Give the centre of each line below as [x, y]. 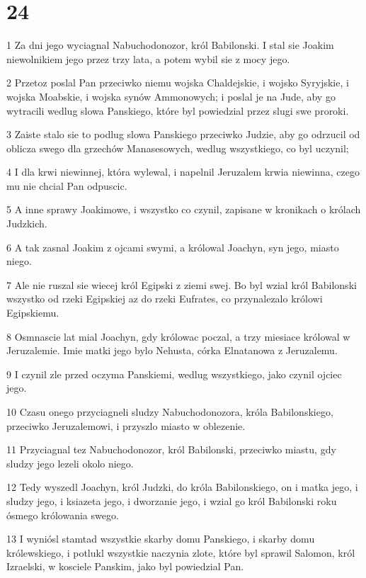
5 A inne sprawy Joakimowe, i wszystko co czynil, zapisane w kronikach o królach [184, 209]
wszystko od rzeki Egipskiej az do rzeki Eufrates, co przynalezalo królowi [165, 299]
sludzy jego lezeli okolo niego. [70, 463]
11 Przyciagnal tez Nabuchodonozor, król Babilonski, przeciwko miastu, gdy [171, 449]
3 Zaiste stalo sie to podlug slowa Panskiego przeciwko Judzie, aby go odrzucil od [183, 134]
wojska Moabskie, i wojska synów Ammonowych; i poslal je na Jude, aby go [171, 96]
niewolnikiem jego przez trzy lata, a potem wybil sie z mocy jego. [148, 58]
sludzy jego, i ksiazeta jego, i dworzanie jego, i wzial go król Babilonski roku [172, 500]
